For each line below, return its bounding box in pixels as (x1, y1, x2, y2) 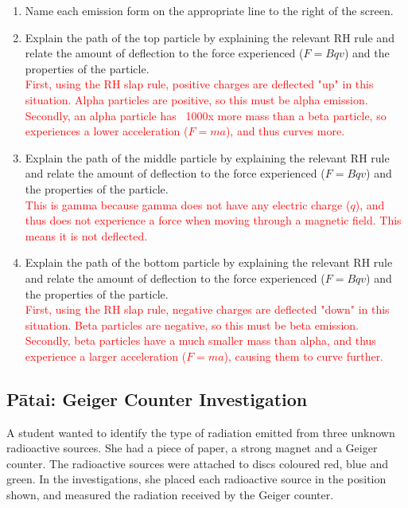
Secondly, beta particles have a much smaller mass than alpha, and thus (25, 332, 376, 349)
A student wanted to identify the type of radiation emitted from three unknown (6, 424, 395, 440)
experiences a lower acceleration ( (25, 123, 188, 139)
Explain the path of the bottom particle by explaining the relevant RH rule (25, 254, 393, 271)
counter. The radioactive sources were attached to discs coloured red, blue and (6, 455, 389, 471)
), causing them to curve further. (223, 347, 384, 364)
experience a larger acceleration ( (25, 347, 187, 364)
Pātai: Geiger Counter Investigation (6, 386, 308, 411)
